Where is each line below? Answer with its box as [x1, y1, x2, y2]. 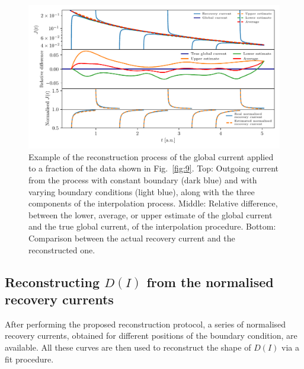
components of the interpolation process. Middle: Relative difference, [28, 197, 278, 209]
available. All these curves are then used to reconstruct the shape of [5, 341, 251, 353]
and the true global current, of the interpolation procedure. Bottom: [28, 220, 276, 233]
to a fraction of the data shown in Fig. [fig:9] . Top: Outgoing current [28, 162, 279, 174]
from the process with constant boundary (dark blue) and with [28, 174, 257, 186]
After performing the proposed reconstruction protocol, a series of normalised [5, 317, 286, 330]
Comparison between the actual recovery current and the [28, 231, 235, 244]
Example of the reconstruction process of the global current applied [28, 150, 274, 163]
